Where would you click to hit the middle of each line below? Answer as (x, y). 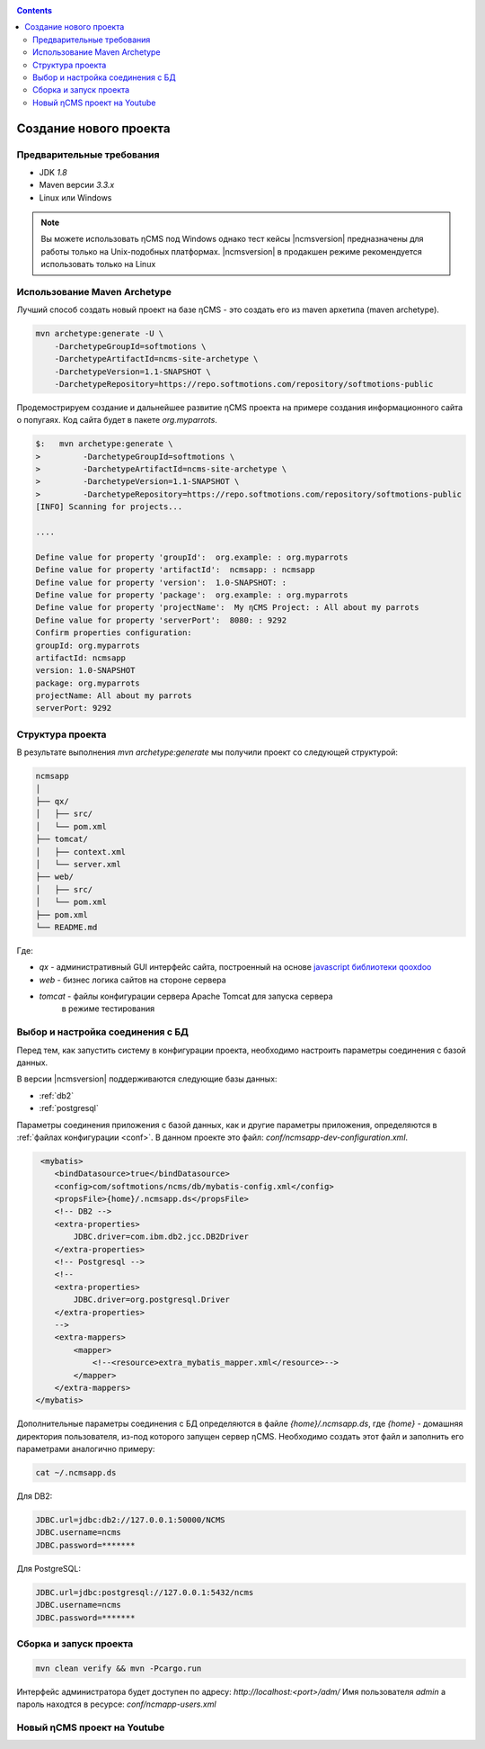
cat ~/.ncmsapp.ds (76, 1473)
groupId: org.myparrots (88, 645)
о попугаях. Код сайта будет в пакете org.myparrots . (117, 420)
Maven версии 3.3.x (77, 185)
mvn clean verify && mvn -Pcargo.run (119, 1668)
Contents (35, 10)
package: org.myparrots (88, 683)
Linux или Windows (75, 197)
